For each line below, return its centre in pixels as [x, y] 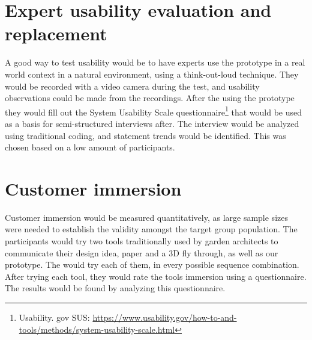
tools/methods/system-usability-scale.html [97, 329]
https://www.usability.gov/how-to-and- [165, 317]
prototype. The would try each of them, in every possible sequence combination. [152, 264]
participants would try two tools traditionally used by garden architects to [142, 241]
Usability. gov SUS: [54, 317]
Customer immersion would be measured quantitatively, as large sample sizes [146, 217]
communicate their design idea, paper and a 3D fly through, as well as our [142, 252]
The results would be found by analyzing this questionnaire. [115, 288]
